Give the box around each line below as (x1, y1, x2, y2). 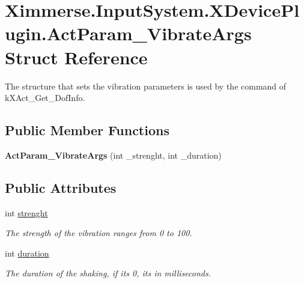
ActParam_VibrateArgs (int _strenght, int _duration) (5, 148, 222, 161)
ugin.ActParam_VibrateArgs (5, 21, 252, 46)
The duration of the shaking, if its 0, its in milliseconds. (5, 267, 211, 279)
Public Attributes (5, 178, 117, 196)
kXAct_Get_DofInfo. (5, 91, 85, 104)
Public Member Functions (5, 121, 169, 139)
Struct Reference (5, 44, 148, 69)
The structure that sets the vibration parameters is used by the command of (5, 79, 287, 92)
